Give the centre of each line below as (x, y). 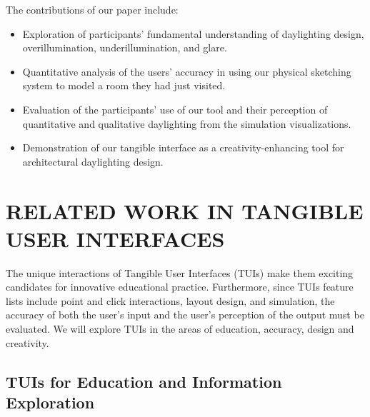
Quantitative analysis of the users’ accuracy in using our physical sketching (187, 71)
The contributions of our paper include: (92, 9)
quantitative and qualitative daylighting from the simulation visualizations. (187, 123)
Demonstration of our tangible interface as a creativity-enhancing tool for (183, 147)
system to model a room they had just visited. (124, 85)
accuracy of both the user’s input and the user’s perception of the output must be (185, 315)
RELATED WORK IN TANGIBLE (185, 210)
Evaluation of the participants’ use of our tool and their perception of (175, 109)
